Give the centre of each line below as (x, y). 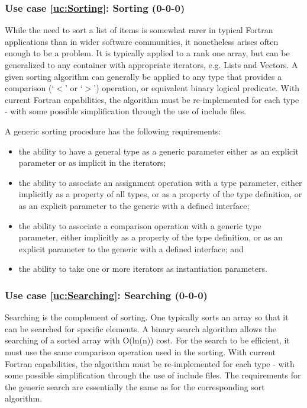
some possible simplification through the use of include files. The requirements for (153, 375)
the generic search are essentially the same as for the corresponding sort (135, 386)
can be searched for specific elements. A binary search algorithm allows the (141, 328)
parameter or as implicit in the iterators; (92, 163)
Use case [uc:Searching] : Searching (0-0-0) (106, 295)
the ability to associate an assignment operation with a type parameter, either (160, 182)
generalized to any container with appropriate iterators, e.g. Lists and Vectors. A (151, 65)
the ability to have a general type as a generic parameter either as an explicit (159, 151)
